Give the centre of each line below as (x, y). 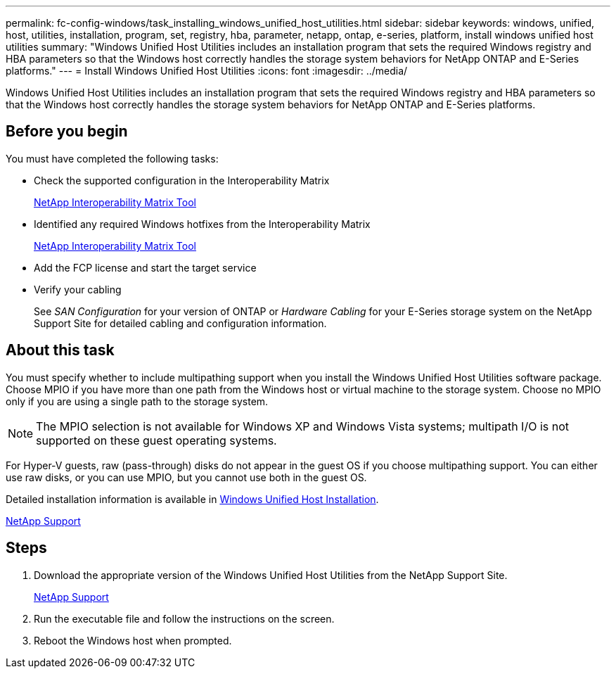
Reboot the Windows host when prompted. (133, 640)
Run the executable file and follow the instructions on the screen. (184, 618)
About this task (60, 350)
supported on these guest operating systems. (156, 440)
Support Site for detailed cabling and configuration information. (180, 323)
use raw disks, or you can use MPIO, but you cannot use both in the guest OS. (186, 477)
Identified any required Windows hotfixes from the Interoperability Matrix (202, 224)
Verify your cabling (78, 289)
